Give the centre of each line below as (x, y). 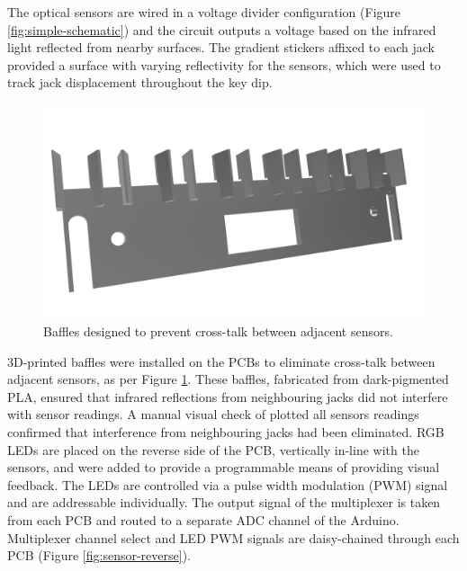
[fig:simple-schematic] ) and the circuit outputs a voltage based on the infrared (222, 29)
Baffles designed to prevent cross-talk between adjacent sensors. (218, 331)
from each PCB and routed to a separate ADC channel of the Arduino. (203, 520)
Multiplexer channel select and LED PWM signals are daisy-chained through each (233, 537)
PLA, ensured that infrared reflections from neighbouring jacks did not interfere (228, 396)
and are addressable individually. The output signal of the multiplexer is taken (224, 502)
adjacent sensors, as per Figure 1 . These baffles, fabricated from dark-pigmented (228, 379)
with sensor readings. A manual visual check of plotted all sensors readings (213, 414)
